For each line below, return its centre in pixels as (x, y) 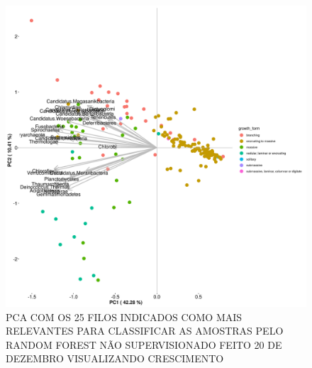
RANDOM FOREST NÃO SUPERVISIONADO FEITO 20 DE (144, 344)
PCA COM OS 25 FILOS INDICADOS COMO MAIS (124, 316)
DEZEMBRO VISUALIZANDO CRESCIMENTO (115, 358)
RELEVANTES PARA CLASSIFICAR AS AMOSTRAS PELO (145, 331)
